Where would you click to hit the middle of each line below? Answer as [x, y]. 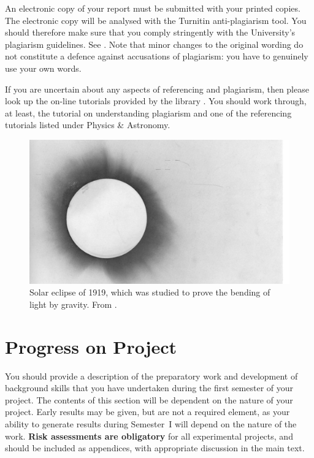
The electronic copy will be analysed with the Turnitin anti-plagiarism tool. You [156, 20]
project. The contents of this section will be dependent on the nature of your [149, 399]
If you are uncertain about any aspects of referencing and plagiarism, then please [157, 89]
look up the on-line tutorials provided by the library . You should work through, [156, 101]
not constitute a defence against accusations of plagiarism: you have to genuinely [157, 56]
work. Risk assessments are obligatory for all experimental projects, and [149, 436]
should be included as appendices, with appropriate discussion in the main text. [155, 448]
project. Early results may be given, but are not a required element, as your [147, 412]
